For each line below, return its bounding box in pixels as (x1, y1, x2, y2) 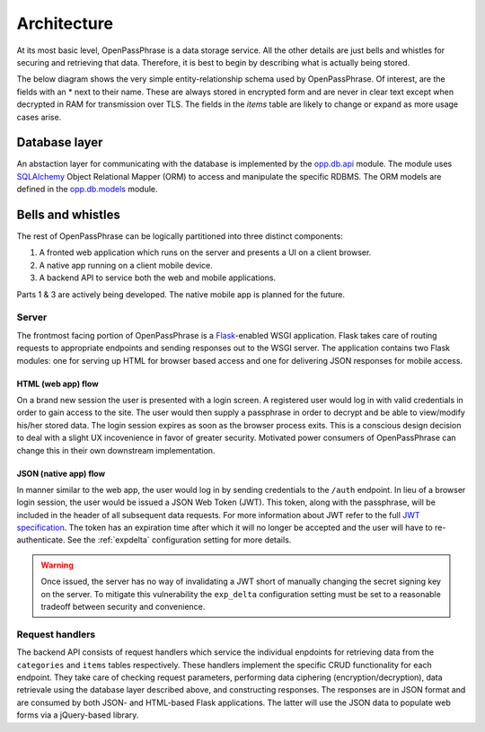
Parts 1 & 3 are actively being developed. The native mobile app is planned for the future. (16, 288, 346, 300)
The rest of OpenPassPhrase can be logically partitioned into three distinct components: (16, 231, 343, 242)
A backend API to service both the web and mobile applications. (39, 272, 277, 283)
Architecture (16, 13, 114, 33)
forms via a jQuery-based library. (16, 710, 139, 720)
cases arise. (16, 111, 62, 122)
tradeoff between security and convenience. (40, 602, 206, 613)
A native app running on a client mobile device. (39, 260, 213, 270)
